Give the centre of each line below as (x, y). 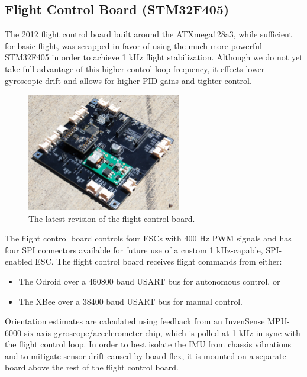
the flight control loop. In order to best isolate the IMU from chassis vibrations (148, 344)
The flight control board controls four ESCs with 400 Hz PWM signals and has (148, 238)
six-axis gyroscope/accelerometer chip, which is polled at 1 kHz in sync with (162, 332)
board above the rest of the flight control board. (92, 367)
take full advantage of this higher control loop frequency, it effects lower (135, 68)
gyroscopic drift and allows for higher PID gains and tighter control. (128, 80)
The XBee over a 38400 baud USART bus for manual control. (130, 301)
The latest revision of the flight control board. (112, 218)
